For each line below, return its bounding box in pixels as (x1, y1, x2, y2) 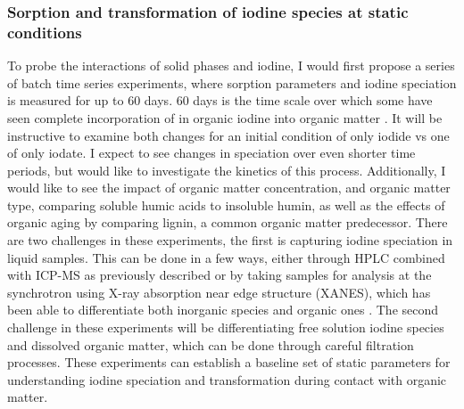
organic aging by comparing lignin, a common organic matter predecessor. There (7, 213, 448, 232)
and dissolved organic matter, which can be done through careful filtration (7, 335, 414, 354)
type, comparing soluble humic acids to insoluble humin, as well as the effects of (7, 195, 445, 214)
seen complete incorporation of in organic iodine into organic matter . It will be (7, 108, 443, 127)
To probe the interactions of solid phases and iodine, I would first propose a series (7, 56, 455, 75)
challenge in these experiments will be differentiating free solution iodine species (7, 318, 444, 337)
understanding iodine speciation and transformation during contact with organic (7, 370, 447, 389)
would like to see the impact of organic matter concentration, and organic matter (7, 178, 451, 197)
